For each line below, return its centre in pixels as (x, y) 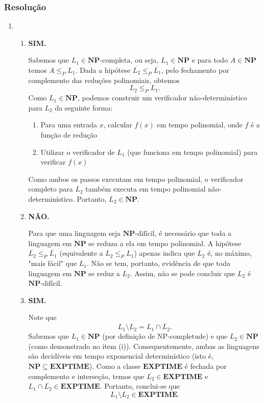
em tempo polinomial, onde (200, 125)
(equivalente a (81, 253)
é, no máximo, (230, 253)
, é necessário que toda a (193, 233)
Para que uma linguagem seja (74, 233)
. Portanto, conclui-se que (140, 386)
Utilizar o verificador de (78, 152)
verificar (53, 162)
